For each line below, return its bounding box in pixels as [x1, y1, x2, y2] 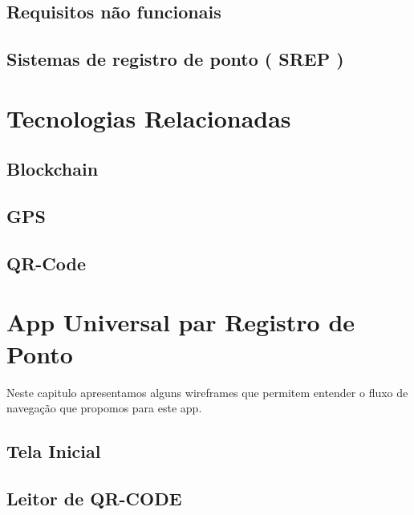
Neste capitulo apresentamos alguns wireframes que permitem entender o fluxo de [6, 383, 408, 400]
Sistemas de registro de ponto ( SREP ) [6, 47, 344, 71]
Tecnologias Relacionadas [6, 101, 291, 134]
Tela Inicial [6, 439, 101, 464]
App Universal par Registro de [6, 306, 355, 339]
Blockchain [6, 156, 99, 181]
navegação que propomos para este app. [6, 399, 202, 416]
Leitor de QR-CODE [6, 485, 182, 510]
